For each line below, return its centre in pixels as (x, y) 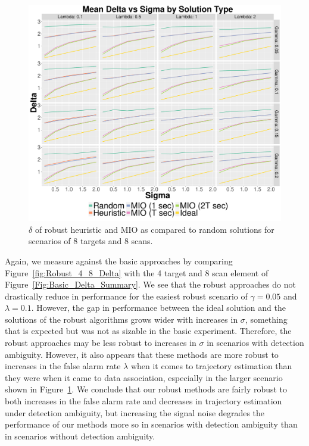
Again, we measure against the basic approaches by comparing (119, 261)
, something (266, 319)
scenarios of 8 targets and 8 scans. (91, 241)
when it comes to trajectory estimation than (211, 366)
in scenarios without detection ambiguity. (80, 436)
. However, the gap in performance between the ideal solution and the (158, 308)
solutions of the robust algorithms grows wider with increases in (121, 319)
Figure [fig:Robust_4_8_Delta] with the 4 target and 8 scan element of (137, 272)
